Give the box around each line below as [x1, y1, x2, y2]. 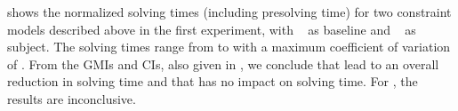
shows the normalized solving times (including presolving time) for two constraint [7, 3, 452, 20]
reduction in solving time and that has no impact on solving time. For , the [7, 72, 418, 91]
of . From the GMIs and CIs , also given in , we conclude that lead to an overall [7, 54, 439, 73]
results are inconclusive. [7, 89, 136, 107]
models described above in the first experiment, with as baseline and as [7, 20, 416, 38]
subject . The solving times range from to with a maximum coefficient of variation [7, 37, 451, 56]
